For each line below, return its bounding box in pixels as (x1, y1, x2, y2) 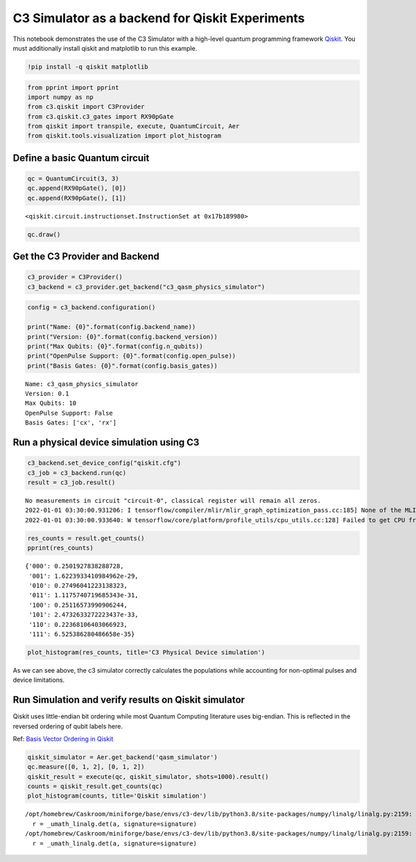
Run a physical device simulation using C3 (12, 437, 200, 449)
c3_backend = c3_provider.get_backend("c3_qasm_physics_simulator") (27, 283, 266, 291)
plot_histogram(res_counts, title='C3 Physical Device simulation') (27, 648, 266, 656)
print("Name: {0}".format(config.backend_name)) (27, 323, 196, 331)
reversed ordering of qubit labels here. (12, 722, 123, 730)
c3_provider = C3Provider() (27, 273, 123, 281)
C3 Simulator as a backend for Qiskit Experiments (12, 10, 305, 26)
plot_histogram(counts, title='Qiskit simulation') (27, 792, 207, 800)
